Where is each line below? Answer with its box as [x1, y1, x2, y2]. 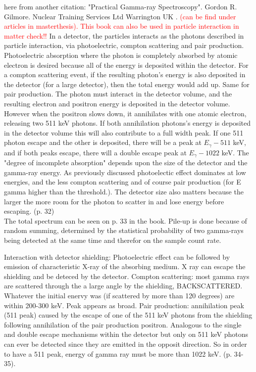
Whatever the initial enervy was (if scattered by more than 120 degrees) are [4, 290, 235, 300]
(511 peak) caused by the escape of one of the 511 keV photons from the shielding [4, 310, 253, 320]
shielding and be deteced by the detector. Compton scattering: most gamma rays [4, 271, 250, 281]
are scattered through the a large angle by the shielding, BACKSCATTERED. [4, 280, 243, 291]
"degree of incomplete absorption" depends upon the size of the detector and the [4, 157, 248, 168]
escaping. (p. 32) [4, 206, 54, 216]
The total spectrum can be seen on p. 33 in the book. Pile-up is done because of [4, 215, 247, 226]
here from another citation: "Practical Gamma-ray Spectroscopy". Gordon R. [4, 1, 237, 11]
